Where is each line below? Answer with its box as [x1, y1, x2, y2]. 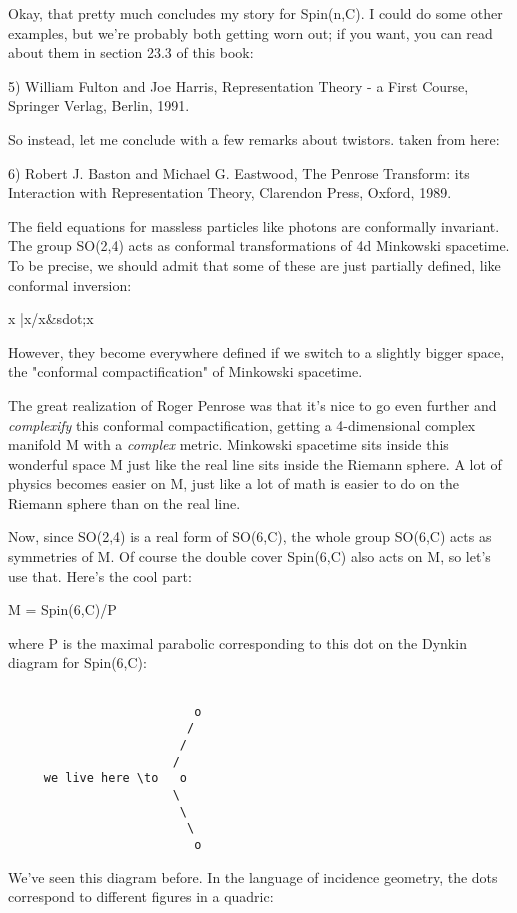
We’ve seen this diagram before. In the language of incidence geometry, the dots [8, 866, 498, 887]
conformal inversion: [8, 274, 132, 295]
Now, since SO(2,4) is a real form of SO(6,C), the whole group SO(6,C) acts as [8, 526, 492, 547]
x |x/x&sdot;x [8, 308, 94, 329]
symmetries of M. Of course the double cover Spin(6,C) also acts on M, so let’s [8, 546, 491, 567]
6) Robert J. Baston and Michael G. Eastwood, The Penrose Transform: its [8, 162, 470, 183]
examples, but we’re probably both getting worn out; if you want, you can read [8, 22, 493, 43]
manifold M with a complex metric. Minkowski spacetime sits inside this [8, 434, 449, 455]
